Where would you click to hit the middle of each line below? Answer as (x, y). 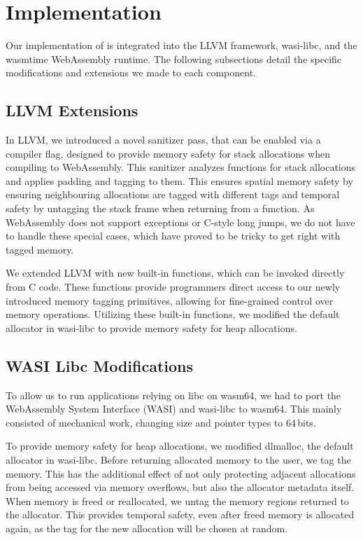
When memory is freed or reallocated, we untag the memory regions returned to (177, 500)
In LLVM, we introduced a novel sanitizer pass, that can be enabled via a (163, 140)
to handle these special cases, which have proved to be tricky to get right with (173, 236)
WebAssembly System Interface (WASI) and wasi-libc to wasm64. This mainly (174, 409)
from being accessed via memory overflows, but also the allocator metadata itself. (180, 487)
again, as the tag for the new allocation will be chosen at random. (147, 528)
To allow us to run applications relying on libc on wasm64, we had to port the (173, 395)
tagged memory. (40, 249)
